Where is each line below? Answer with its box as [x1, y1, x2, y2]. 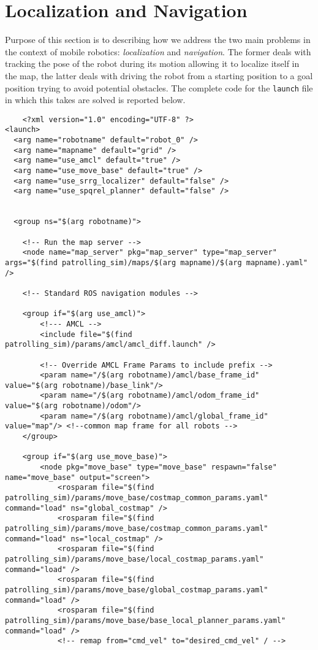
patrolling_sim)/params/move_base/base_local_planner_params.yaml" [5, 616, 286, 625]
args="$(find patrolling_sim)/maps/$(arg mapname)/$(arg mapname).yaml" [5, 258, 308, 267]
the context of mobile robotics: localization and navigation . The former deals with [5, 45, 311, 58]
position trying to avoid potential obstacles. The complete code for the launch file [5, 81, 313, 94]
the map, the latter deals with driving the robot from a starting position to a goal [5, 69, 313, 82]
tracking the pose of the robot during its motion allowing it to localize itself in [5, 57, 300, 70]
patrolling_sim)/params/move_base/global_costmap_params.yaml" [5, 585, 268, 594]
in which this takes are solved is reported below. [5, 93, 186, 106]
